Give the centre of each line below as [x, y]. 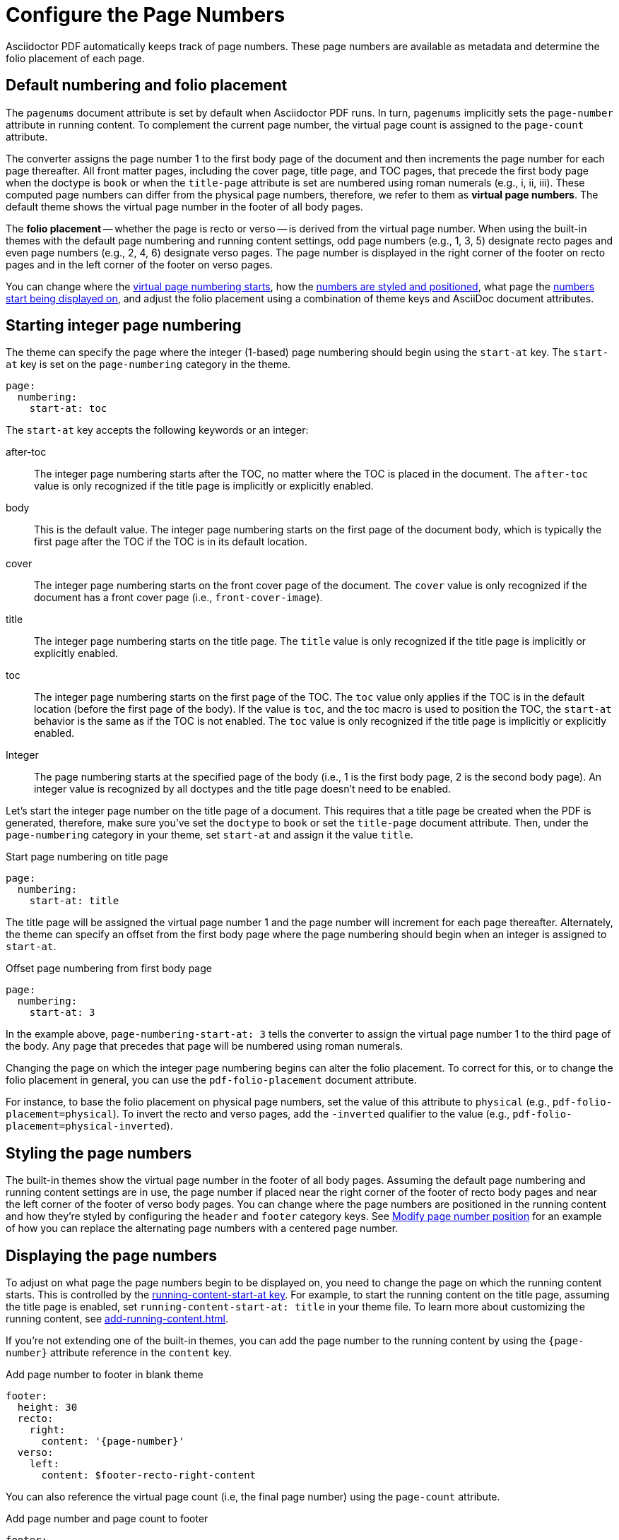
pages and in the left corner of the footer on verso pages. [140, 264]
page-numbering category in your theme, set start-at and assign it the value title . [210, 835]
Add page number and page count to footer [107, 1519]
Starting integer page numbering [124, 326]
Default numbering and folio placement [147, 85]
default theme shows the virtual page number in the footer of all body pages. [184, 206]
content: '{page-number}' [113, 1441]
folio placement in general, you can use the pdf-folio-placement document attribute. [211, 1080]
